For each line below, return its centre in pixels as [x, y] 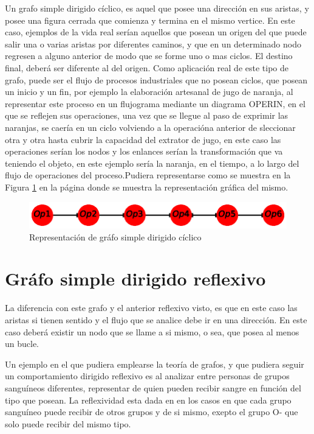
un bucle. [22, 344]
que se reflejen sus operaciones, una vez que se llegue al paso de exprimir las [147, 115]
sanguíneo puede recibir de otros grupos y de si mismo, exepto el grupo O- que [152, 412]
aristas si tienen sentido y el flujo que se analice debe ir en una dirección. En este [156, 319]
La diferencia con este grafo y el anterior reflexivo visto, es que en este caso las [151, 308]
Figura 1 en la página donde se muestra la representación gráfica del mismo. [147, 187]
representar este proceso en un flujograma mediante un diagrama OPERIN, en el [155, 103]
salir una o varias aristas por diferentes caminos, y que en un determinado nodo [153, 44]
